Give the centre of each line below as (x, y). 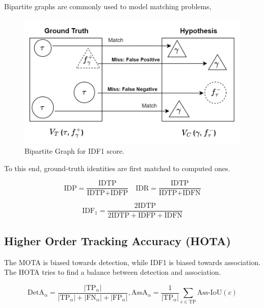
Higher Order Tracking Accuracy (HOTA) (117, 240)
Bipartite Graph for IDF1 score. (74, 151)
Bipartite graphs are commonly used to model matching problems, (108, 6)
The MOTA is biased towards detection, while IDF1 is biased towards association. (133, 262)
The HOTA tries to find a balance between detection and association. (113, 272)
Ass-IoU (209, 293)
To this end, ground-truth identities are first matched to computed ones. (117, 168)
